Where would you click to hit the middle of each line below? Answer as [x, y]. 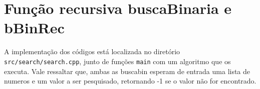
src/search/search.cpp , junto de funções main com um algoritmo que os [117, 61]
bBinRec [34, 28]
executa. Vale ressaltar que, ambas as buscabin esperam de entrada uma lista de [127, 71]
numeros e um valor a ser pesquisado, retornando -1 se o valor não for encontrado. [130, 81]
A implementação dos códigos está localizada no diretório [92, 51]
